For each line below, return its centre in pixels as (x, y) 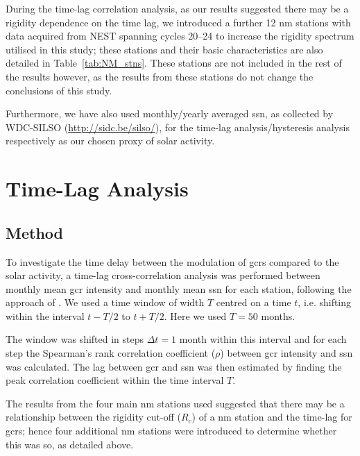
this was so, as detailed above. (70, 444)
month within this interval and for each (263, 339)
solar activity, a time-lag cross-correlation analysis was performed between (163, 275)
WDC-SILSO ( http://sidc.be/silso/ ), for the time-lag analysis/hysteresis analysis (178, 127)
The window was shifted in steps (75, 339)
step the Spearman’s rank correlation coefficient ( (111, 353)
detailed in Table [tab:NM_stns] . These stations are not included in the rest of (174, 63)
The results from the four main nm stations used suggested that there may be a (175, 403)
